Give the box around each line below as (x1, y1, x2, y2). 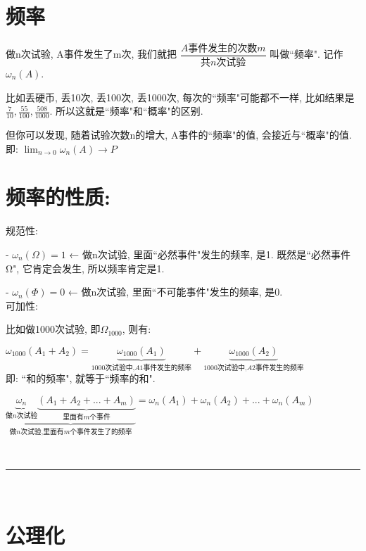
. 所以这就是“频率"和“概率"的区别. (49, 103, 203, 118)
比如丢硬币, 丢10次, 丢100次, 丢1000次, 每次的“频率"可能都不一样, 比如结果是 (6, 89, 355, 104)
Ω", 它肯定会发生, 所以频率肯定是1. (6, 260, 165, 275)
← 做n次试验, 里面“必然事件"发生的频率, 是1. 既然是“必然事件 (69, 246, 351, 261)
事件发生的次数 (188, 44, 258, 54)
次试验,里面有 (20, 429, 64, 436)
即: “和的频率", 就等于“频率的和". (6, 371, 156, 386)
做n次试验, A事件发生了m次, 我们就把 (6, 46, 177, 61)
